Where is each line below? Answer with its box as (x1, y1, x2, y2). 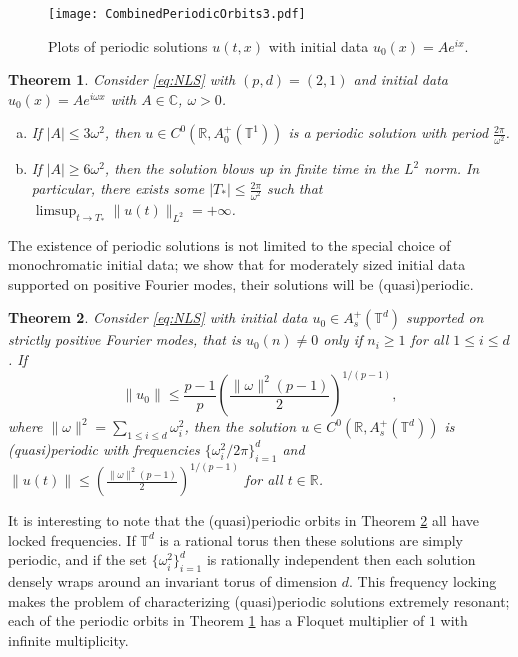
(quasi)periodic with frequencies (8, 438, 200, 459)
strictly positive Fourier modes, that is (8, 329, 241, 350)
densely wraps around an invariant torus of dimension (8, 571, 338, 592)
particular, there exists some (31, 178, 205, 199)
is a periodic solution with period (288, 122, 489, 143)
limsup (35, 203, 77, 218)
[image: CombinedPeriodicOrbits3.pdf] (48, 7, 306, 21)
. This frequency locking (349, 571, 497, 592)
